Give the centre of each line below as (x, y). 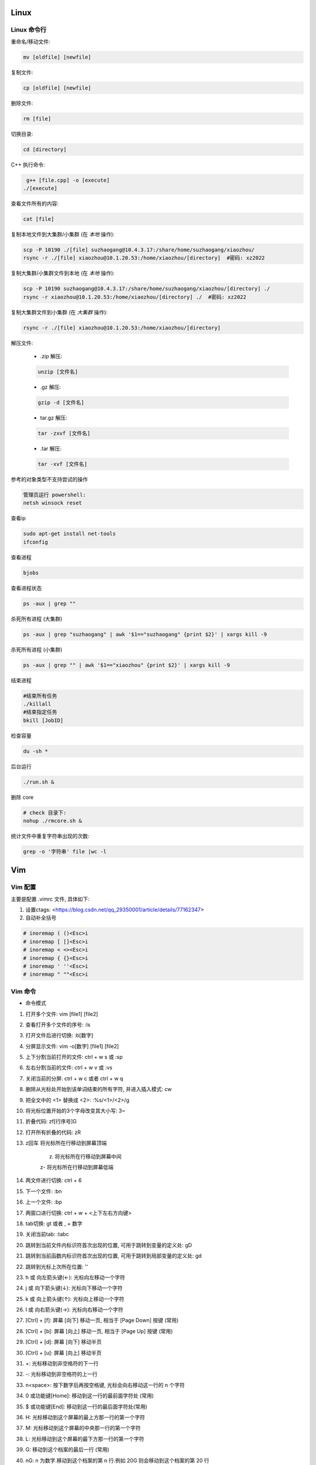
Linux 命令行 (29, 30)
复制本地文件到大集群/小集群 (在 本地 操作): (63, 234)
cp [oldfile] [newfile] (57, 88)
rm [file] (37, 118)
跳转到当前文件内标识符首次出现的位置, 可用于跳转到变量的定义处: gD (109, 1245)
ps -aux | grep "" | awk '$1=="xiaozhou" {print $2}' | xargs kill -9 (127, 665)
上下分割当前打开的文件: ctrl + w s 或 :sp (74, 1057)
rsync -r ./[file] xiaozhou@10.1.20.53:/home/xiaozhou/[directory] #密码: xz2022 (144, 258)
